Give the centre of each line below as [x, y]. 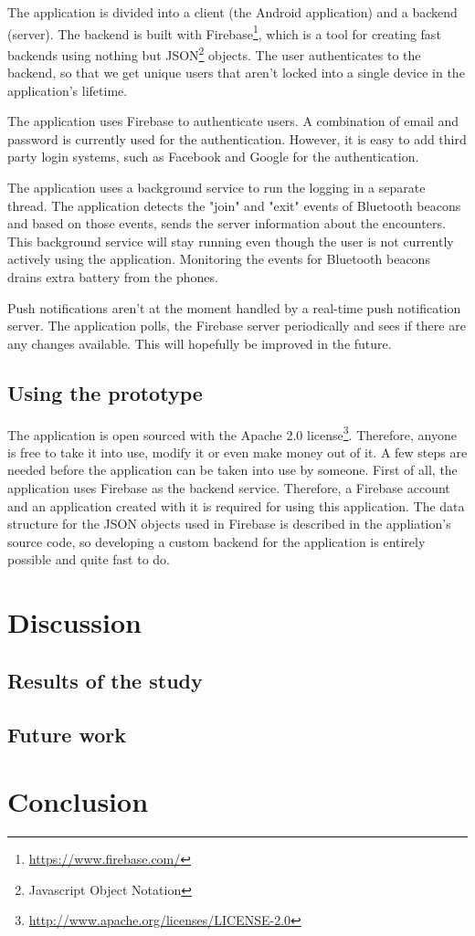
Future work [67, 734]
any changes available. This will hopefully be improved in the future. [200, 343]
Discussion [74, 622]
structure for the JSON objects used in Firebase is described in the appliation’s [229, 524]
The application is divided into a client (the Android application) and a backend [232, 12]
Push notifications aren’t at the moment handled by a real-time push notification [234, 307]
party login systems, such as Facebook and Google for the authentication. [213, 157]
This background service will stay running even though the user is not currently [231, 241]
